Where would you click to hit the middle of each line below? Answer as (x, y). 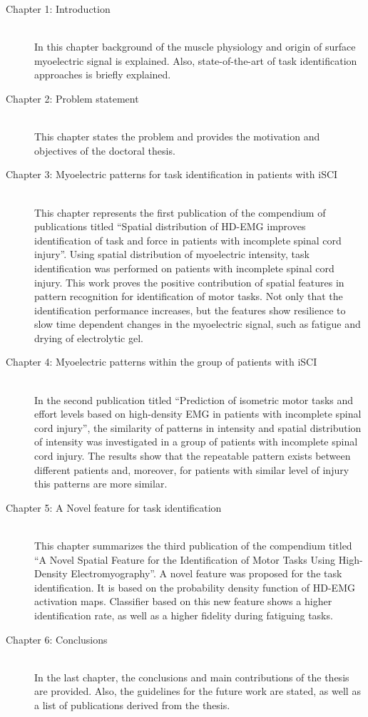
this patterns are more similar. (101, 484)
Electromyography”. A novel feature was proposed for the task (206, 573)
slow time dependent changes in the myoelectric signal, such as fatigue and (198, 324)
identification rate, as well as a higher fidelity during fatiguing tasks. (184, 615)
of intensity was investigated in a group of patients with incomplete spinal (196, 442)
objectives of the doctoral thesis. (105, 150)
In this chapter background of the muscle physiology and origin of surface (195, 47)
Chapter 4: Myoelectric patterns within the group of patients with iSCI (162, 362)
